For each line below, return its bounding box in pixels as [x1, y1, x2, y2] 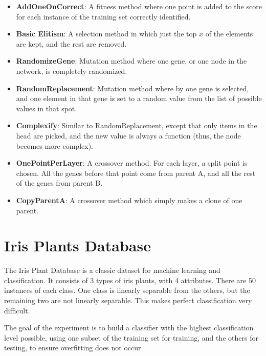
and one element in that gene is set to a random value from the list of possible [16, 93, 262, 104]
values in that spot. [16, 103, 77, 113]
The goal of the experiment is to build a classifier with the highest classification [4, 322, 254, 333]
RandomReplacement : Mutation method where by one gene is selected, [16, 83, 249, 93]
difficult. [4, 305, 30, 315]
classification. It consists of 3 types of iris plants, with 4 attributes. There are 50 [4, 274, 256, 285]
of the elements [205, 28, 253, 39]
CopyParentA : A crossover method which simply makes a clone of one [16, 194, 242, 205]
